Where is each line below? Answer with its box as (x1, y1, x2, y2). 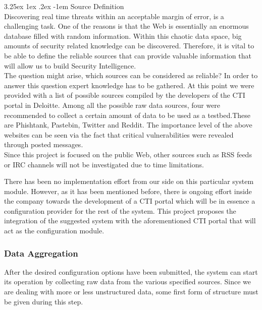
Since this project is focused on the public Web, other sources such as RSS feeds (4, 149, 252, 159)
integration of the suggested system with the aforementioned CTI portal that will (4, 215, 256, 226)
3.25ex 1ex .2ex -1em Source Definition (4, 1, 124, 11)
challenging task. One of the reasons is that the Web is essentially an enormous (4, 21, 249, 31)
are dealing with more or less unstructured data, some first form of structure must (4, 286, 258, 297)
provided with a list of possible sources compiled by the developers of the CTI (4, 90, 245, 100)
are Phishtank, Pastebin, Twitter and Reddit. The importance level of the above (4, 119, 252, 130)
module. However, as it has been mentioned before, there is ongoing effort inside (4, 185, 252, 196)
